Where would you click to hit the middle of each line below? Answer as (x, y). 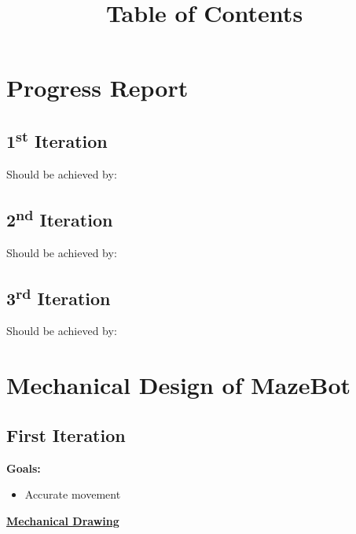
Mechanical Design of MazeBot (179, 385)
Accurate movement (73, 494)
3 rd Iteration (59, 296)
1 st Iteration (57, 139)
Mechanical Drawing (63, 520)
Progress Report (97, 88)
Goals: (24, 468)
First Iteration (66, 435)
